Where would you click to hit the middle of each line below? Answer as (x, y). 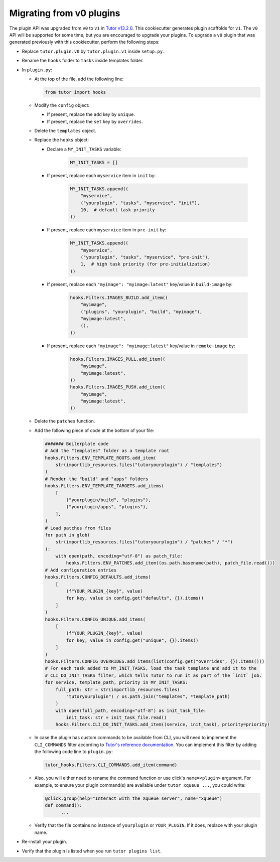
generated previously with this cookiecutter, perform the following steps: (85, 42)
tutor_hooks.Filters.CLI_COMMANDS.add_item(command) (111, 765)
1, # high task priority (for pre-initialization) (146, 264)
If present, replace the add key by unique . (91, 114)
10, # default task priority (118, 210)
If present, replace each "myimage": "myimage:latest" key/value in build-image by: (140, 284)
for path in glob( (67, 535)
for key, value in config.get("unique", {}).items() (132, 640)
